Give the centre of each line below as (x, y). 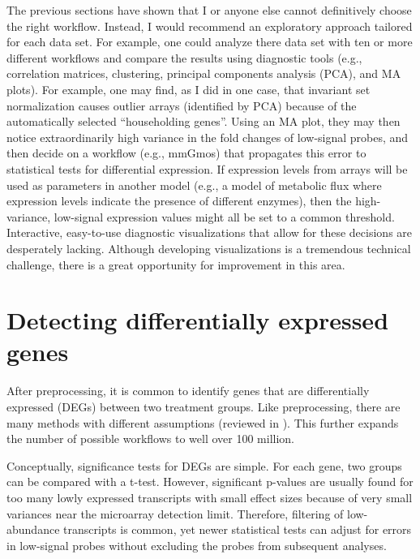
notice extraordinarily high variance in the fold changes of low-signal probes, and (208, 137)
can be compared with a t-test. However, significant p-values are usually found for (210, 482)
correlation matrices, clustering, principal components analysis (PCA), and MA (204, 73)
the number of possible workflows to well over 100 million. (150, 439)
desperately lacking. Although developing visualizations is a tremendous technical (209, 248)
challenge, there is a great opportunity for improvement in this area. (176, 264)
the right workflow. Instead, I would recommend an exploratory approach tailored (210, 26)
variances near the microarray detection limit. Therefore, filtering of (175, 513)
